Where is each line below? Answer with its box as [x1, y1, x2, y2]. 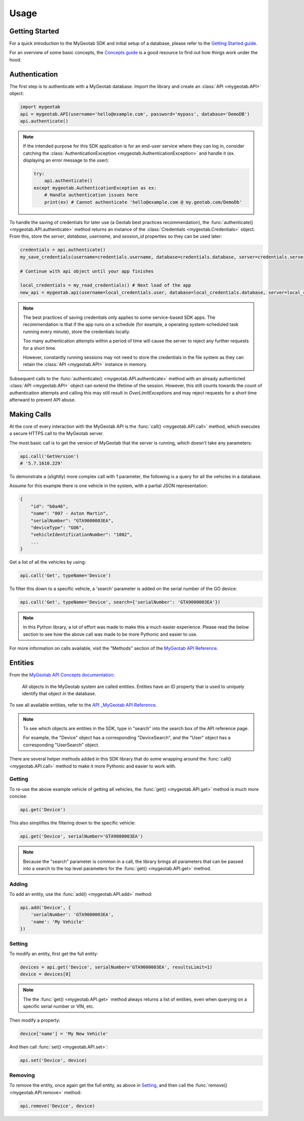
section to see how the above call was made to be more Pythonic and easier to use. [23, 631, 198, 637]
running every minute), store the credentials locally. [23, 329, 130, 335]
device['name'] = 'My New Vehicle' [20, 1031, 108, 1037]
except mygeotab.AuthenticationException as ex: [33, 185, 157, 191]
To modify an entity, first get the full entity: [9, 951, 98, 957]
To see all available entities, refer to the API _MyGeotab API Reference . [9, 702, 157, 708]
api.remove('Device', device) [20, 1103, 95, 1109]
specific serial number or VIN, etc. [23, 1003, 95, 1009]
